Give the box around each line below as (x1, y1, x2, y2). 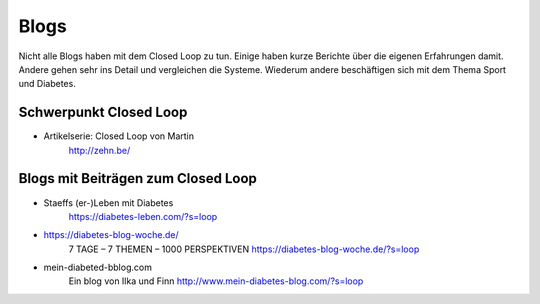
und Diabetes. (18, 78, 77, 90)
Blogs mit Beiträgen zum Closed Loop (18, 170, 257, 187)
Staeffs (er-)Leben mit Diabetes (43, 196, 174, 209)
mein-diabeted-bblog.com (43, 261, 152, 274)
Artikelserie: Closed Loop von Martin (43, 130, 195, 142)
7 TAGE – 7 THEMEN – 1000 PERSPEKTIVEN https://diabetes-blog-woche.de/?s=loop (68, 243, 420, 255)
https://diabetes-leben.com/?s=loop (68, 210, 218, 222)
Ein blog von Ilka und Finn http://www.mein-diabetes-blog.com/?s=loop (68, 275, 364, 287)
